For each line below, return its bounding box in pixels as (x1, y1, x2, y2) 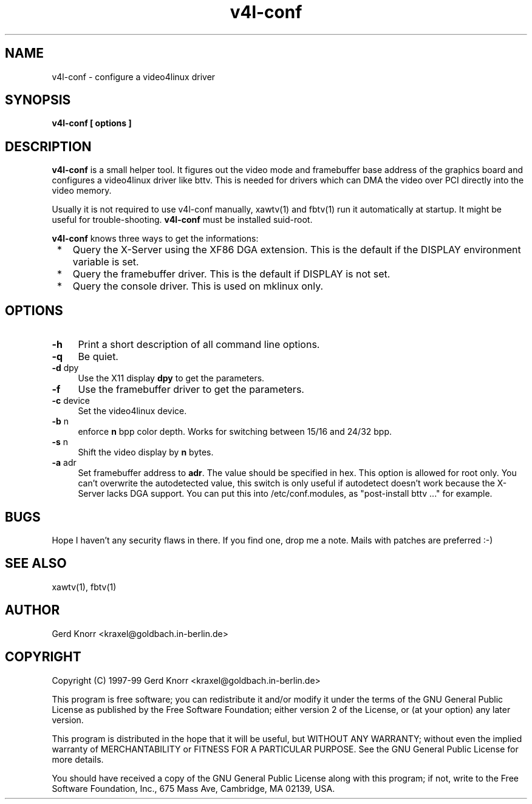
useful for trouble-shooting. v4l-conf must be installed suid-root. (52, 214, 313, 225)
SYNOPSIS (5, 92, 71, 108)
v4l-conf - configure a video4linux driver (52, 71, 216, 82)
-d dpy (52, 363, 79, 373)
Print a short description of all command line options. (78, 338, 320, 351)
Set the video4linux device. (78, 406, 187, 417)
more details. (52, 754, 104, 765)
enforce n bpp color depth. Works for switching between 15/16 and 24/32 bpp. (78, 426, 392, 437)
